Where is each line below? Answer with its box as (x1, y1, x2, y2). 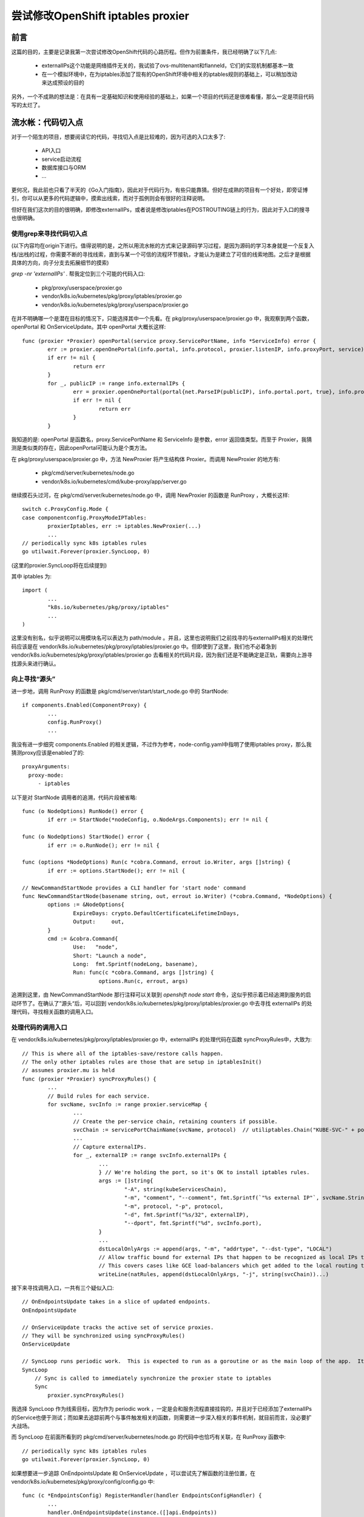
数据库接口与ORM (41, 164, 86, 171)
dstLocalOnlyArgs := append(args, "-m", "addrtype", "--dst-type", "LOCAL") (98, 1245, 332, 1252)
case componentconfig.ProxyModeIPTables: (22, 514, 147, 521)
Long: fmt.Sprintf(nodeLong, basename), (73, 961, 198, 968)
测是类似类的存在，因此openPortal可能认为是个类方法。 (11, 444, 151, 451)
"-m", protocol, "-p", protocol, (124, 1203, 224, 1210)
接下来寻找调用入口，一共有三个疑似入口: (11, 1284, 115, 1292)
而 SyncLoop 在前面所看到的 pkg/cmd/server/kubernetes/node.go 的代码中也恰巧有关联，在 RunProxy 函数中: (11, 1433, 286, 1441)
